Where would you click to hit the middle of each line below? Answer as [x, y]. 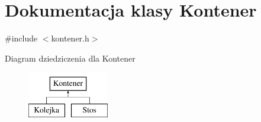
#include [21, 38]
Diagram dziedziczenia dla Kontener [70, 58]
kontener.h [70, 38]
